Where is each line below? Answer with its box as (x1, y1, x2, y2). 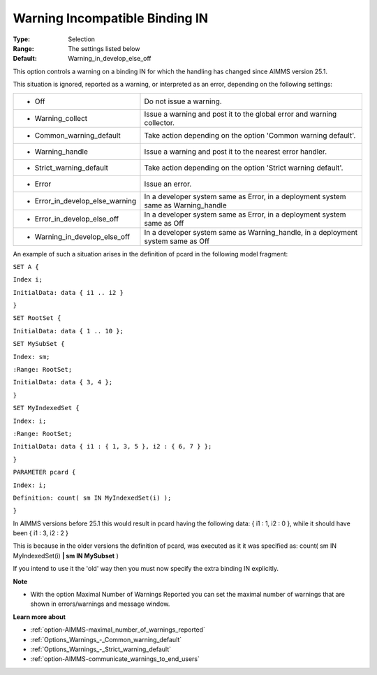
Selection (68, 35, 96, 43)
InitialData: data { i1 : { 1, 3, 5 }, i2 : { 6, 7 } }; (13, 442, 212, 451)
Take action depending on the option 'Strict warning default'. (144, 163, 343, 173)
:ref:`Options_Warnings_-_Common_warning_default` (30, 635, 182, 644)
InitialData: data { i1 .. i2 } (13, 289, 124, 296)
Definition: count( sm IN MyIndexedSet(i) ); (13, 493, 172, 502)
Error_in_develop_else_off (34, 214, 119, 224)
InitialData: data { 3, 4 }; (13, 378, 113, 386)
